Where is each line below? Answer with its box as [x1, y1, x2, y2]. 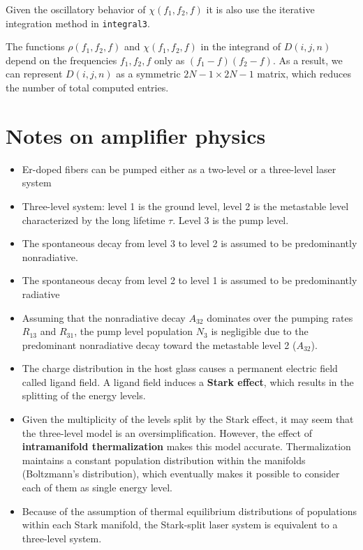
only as [154, 52, 185, 67]
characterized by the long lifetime [22, 212, 165, 227]
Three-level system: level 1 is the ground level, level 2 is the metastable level [22, 198, 349, 213]
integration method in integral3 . [6, 15, 150, 30]
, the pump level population [74, 324, 193, 339]
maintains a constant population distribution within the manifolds [22, 452, 306, 467]
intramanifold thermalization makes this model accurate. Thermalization [22, 439, 351, 454]
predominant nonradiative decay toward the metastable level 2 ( [22, 337, 297, 352]
